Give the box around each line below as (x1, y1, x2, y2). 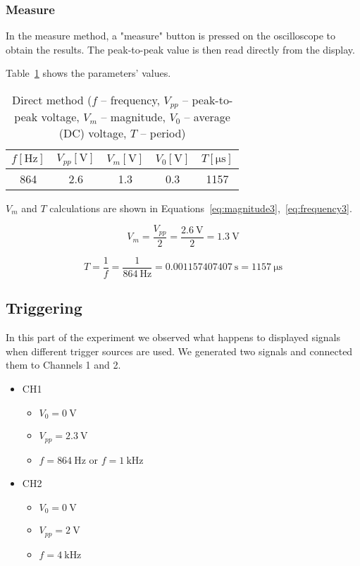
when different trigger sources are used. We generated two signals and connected (6, 343, 353, 358)
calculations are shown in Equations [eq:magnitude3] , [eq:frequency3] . (49, 200, 352, 215)
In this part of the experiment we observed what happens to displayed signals (6, 330, 341, 345)
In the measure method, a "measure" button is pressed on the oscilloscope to (6, 28, 336, 43)
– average (184, 108, 230, 125)
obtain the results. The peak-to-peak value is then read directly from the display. (6, 42, 355, 56)
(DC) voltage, (58, 124, 127, 141)
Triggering (6, 297, 82, 319)
